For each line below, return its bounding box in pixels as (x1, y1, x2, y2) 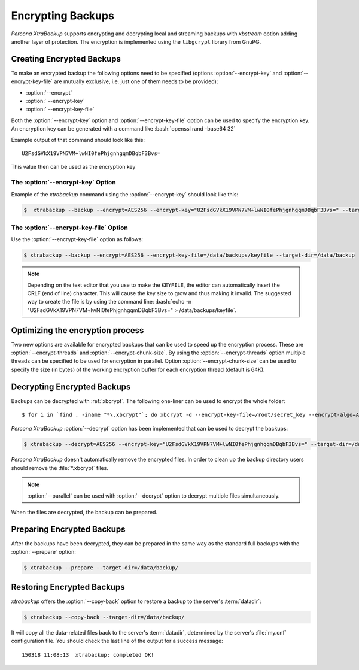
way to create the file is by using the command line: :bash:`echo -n (27, 298, 192, 305)
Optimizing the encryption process (11, 325, 144, 335)
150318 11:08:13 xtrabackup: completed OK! (22, 651, 155, 658)
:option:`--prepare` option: (11, 548, 76, 556)
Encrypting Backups (11, 9, 115, 22)
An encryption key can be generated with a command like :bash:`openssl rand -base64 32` (11, 125, 236, 132)
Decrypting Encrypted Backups (11, 381, 131, 392)
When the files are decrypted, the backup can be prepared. (11, 509, 158, 516)
